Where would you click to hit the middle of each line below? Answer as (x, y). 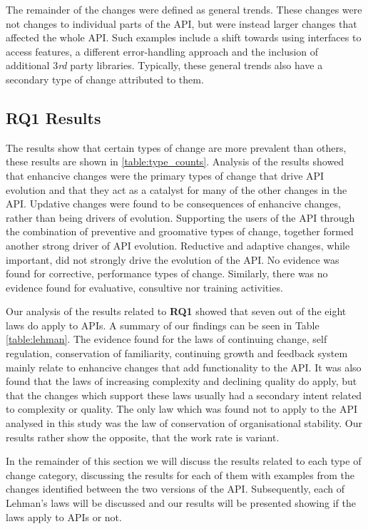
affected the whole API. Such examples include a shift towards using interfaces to (184, 37)
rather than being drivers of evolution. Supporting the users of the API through (180, 217)
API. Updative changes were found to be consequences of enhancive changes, (173, 204)
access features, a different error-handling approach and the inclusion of (162, 51)
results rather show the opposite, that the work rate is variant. (143, 437)
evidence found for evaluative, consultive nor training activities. (144, 287)
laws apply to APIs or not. (64, 517)
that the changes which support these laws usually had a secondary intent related (184, 395)
